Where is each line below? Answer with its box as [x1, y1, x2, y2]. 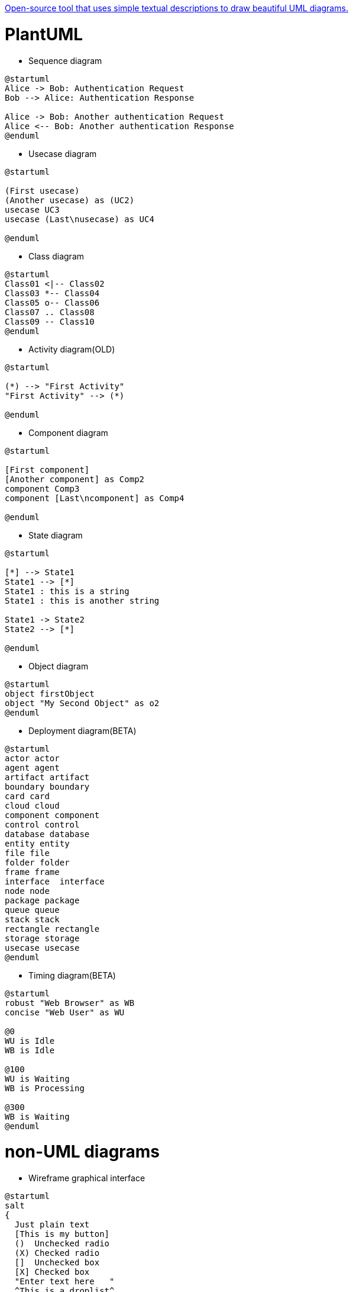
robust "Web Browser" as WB [5, 998, 135, 1008]
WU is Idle [5, 1035, 55, 1046]
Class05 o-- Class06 [5, 297, 100, 307]
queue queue [5, 905, 60, 915]
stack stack [5, 914, 60, 924]
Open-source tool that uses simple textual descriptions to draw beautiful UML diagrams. [5, 3, 348, 13]
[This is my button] [14, 1229, 110, 1239]
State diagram [28, 530, 83, 540]
